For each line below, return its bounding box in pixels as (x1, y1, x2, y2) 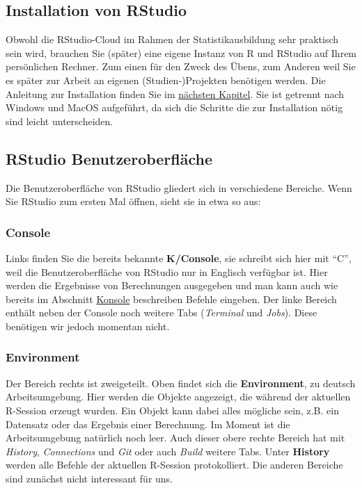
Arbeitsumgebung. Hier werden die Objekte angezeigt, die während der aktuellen (6, 389, 351, 404)
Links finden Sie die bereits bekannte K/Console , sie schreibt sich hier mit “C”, (6, 250, 352, 265)
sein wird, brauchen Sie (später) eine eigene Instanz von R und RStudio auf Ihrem (6, 45, 357, 60)
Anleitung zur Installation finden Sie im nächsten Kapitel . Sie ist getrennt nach (6, 86, 345, 101)
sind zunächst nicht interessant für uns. (6, 471, 173, 485)
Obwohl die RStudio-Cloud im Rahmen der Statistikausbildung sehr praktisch (6, 32, 339, 47)
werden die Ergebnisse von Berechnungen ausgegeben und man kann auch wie (6, 278, 338, 293)
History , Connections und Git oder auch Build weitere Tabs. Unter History (6, 444, 330, 458)
